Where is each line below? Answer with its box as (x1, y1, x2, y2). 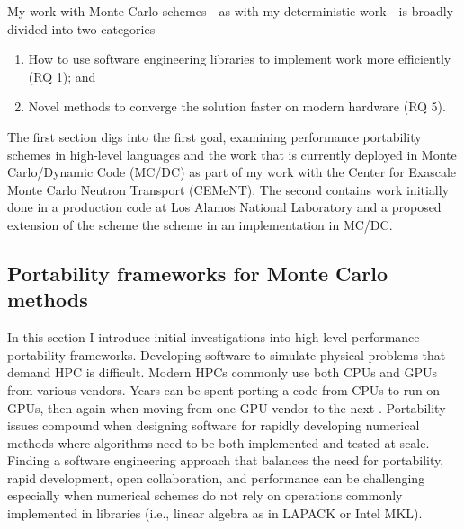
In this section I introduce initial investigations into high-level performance (7, 328, 420, 347)
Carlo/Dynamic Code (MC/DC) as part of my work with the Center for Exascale (7, 163, 457, 181)
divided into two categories (7, 19, 156, 38)
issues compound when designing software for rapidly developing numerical (7, 416, 420, 435)
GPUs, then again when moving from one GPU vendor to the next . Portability (7, 398, 446, 417)
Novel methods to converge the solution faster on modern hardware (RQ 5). (28, 97, 446, 116)
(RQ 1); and (28, 66, 96, 85)
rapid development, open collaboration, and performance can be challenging (7, 468, 425, 487)
